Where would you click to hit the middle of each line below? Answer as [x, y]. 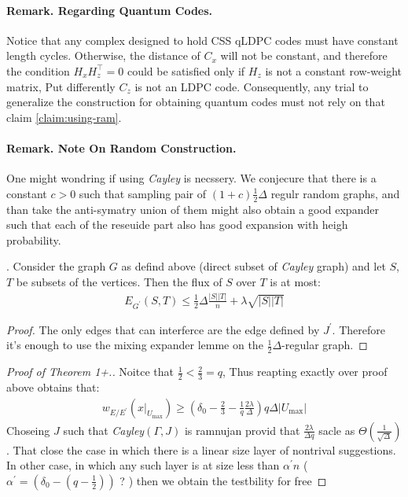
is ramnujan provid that [242, 430]
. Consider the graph [56, 266]
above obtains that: [53, 387]
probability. [34, 239]
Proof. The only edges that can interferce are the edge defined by [163, 329]
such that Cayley [104, 430]
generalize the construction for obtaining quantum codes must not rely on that [196, 102]
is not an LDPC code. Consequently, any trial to [252, 86]
